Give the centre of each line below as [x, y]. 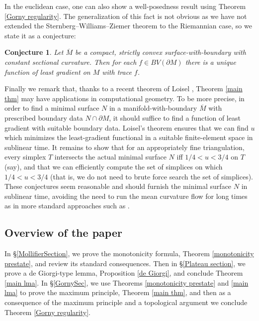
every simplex [25, 157]
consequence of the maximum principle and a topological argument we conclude [126, 302]
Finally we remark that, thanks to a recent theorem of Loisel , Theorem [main [124, 88]
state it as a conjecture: [40, 35]
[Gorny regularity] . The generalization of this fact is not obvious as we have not [126, 16]
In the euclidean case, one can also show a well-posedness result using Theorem [125, 6]
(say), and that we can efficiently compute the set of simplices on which [114, 166]
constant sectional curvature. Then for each [71, 62]
